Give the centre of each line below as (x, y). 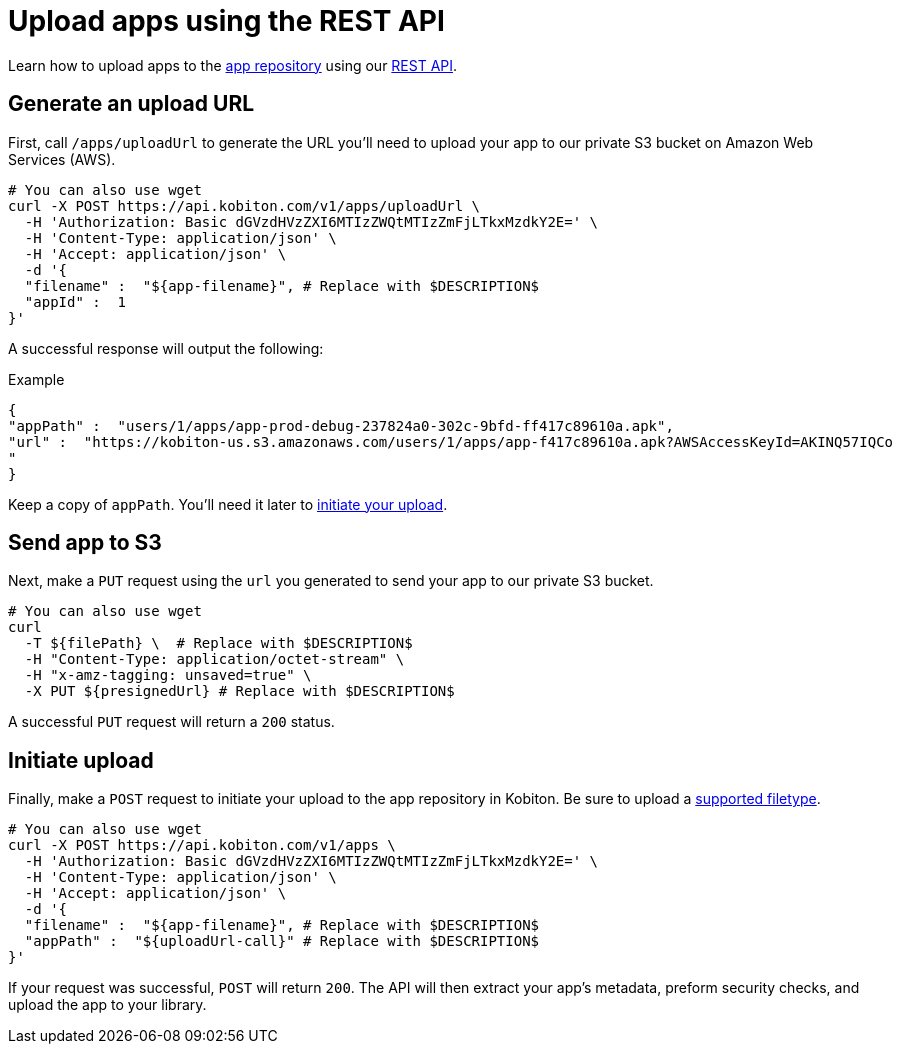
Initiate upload (81, 760)
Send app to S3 (85, 543)
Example (36, 379)
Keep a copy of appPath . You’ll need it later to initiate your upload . (228, 504)
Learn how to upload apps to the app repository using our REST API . (233, 65)
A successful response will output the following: (166, 348)
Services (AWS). (62, 159)
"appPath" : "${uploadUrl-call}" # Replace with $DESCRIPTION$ (282, 941)
